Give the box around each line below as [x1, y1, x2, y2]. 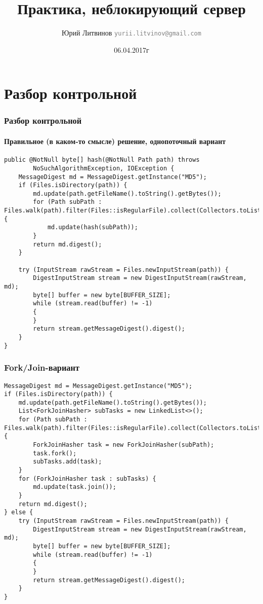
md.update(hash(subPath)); [47, 224, 138, 231]
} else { [4, 509, 33, 516]
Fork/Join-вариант [4, 361, 80, 374]
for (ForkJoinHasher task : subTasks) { [18, 475, 156, 482]
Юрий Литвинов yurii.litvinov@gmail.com [62, 27, 201, 38]
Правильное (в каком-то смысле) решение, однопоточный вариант [4, 136, 226, 146]
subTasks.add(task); [33, 458, 102, 466]
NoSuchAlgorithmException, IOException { [33, 164, 174, 172]
